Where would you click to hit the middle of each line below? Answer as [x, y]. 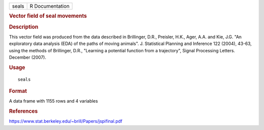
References [23, 111]
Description [24, 27]
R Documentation [50, 6]
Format [18, 91]
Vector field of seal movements [48, 16]
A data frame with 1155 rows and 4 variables [54, 101]
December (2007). [28, 57]
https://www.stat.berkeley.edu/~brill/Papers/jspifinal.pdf [66, 121]
